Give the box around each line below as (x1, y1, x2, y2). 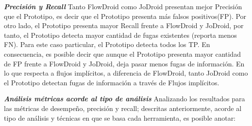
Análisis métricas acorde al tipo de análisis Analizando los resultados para (4, 94, 245, 104)
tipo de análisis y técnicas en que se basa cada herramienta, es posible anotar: (4, 112, 236, 123)
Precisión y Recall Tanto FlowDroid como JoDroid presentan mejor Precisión (4, 1, 242, 11)
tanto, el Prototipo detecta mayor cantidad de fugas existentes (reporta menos (4, 30, 237, 40)
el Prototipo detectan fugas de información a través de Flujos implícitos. (4, 77, 219, 87)
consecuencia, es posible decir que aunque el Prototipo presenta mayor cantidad (4, 48, 241, 59)
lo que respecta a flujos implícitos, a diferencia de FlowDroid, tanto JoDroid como (4, 68, 248, 78)
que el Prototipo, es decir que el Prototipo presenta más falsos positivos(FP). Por (4, 11, 247, 21)
